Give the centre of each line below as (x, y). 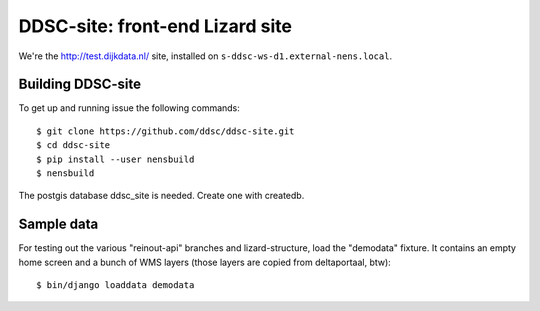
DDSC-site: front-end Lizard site (155, 26)
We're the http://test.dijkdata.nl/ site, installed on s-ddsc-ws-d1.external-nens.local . (205, 56)
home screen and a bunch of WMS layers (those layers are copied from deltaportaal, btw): (205, 262)
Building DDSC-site (80, 84)
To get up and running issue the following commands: (129, 108)
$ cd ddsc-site (73, 145)
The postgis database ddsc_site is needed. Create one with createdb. (161, 196)
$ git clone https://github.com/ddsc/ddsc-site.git (165, 131)
